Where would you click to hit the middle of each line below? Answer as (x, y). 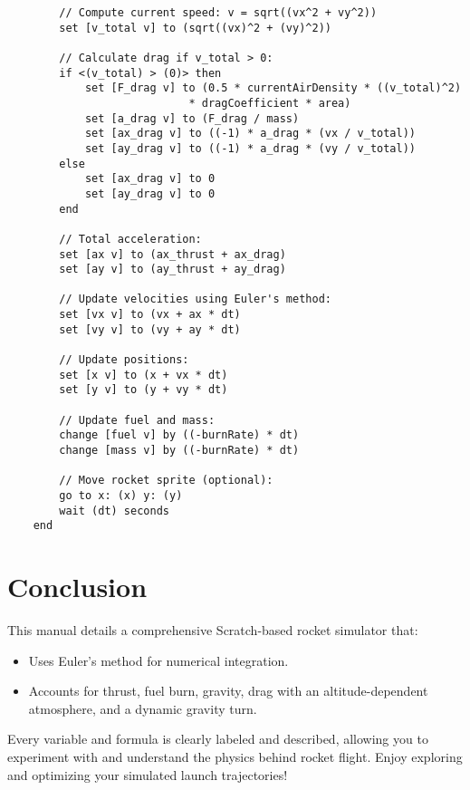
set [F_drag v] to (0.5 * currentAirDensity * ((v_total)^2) (273, 88)
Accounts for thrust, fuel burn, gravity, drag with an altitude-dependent (228, 691)
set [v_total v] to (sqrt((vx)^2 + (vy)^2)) (195, 28)
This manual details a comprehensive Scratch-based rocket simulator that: (213, 630)
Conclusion (77, 587)
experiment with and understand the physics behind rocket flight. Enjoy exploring (235, 757)
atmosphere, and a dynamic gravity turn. (143, 708)
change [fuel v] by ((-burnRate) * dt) (179, 435)
